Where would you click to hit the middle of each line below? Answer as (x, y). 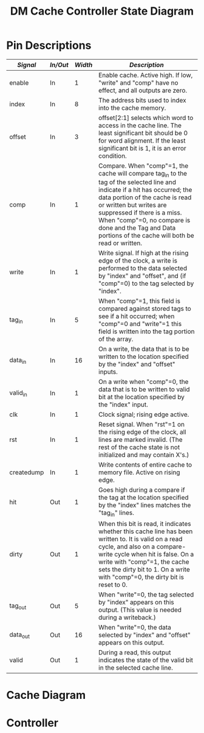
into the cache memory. (132, 108)
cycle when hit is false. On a (154, 554)
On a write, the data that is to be (144, 349)
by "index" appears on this (136, 603)
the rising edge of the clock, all (142, 432)
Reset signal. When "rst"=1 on (141, 425)
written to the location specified (144, 356)
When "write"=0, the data (135, 628)
